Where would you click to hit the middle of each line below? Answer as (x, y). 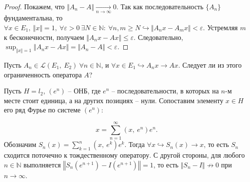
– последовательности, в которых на (165, 91)
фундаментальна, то (33, 18)
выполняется (42, 164)
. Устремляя (220, 27)
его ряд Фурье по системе (42, 110)
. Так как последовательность (160, 6)
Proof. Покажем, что (34, 6)
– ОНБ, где (84, 91)
